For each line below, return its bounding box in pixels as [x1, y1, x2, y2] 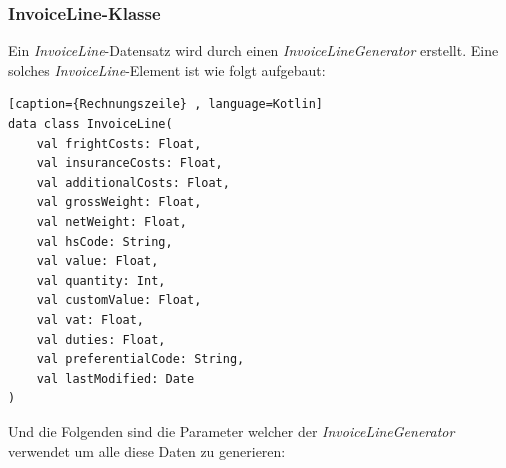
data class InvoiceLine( [8, 117, 173, 131]
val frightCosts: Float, [36, 136, 202, 151]
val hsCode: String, [36, 234, 173, 249]
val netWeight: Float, [36, 214, 187, 229]
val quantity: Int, [36, 273, 166, 288]
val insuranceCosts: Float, [36, 156, 223, 171]
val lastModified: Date [36, 371, 195, 386]
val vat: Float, [36, 312, 145, 327]
